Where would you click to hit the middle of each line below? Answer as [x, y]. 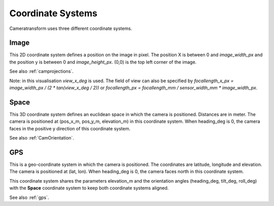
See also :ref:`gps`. [29, 197]
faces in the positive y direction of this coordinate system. [70, 128]
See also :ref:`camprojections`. [41, 72]
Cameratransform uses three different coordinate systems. [71, 28]
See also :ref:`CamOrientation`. [42, 138]
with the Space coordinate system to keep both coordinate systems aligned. [89, 188]
